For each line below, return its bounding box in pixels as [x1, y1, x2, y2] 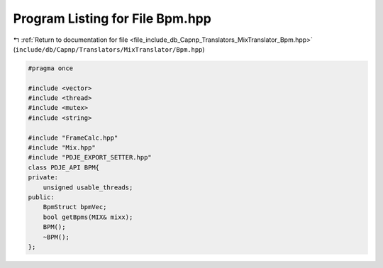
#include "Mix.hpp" [28, 144, 96, 152]
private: [28, 174, 59, 182]
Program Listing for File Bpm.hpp [13, 11, 212, 26]
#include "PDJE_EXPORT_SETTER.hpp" [28, 153, 152, 162]
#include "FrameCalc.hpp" [28, 133, 118, 142]
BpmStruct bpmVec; [43, 203, 107, 211]
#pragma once [28, 64, 74, 72]
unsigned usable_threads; [43, 183, 133, 191]
